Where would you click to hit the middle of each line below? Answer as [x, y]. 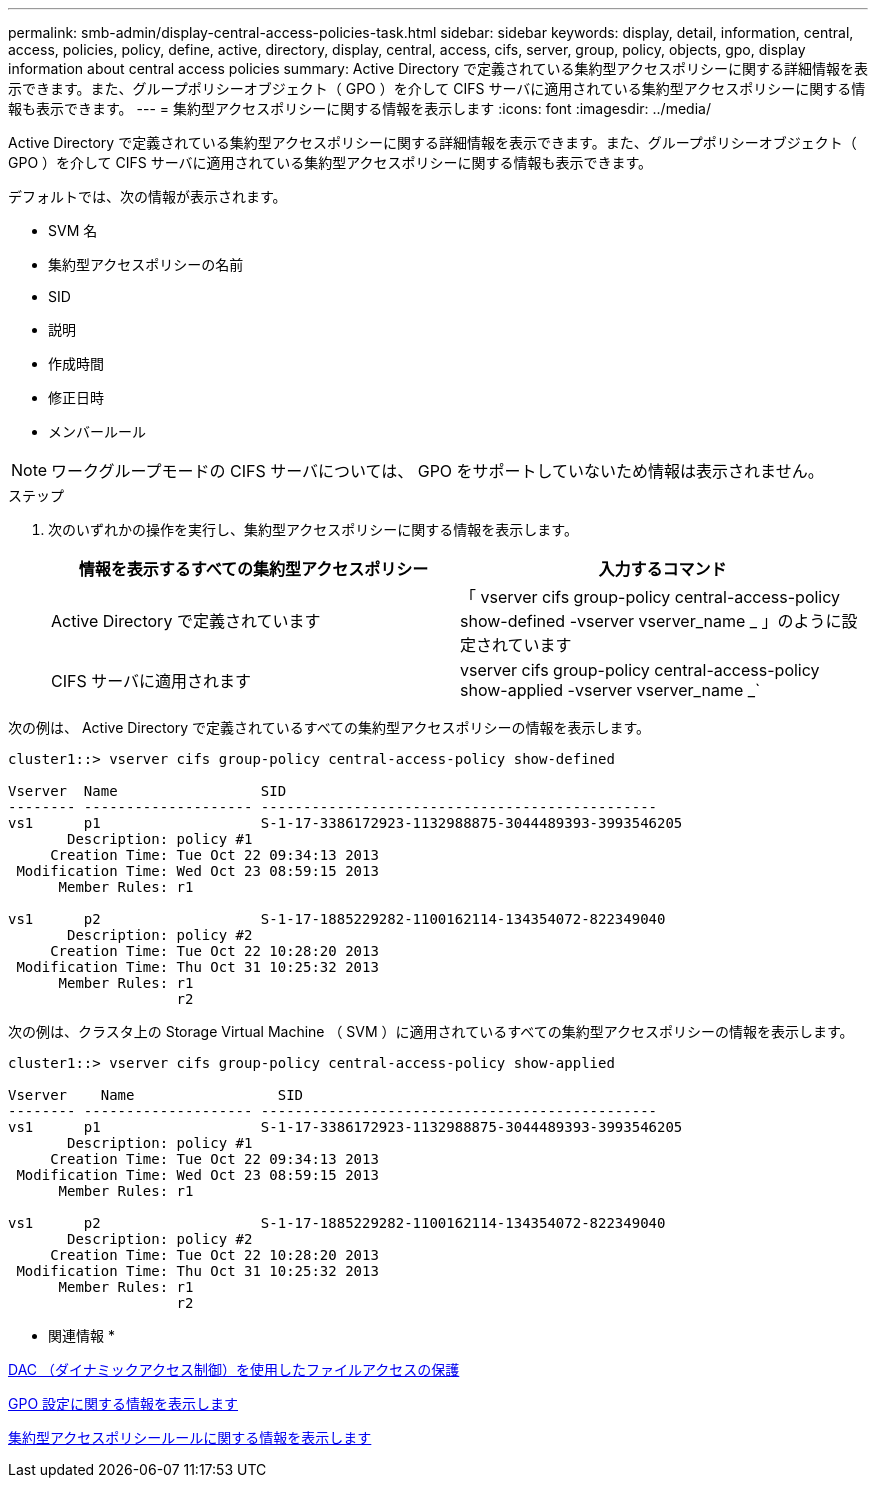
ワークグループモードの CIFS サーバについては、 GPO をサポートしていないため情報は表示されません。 [437, 471]
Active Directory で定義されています [186, 621]
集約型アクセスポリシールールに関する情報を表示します [190, 1437]
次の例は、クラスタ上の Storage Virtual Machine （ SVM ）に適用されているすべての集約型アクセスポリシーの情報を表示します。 [431, 1031]
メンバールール [97, 431]
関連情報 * [81, 1335]
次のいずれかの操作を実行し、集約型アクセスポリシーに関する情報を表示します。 [313, 529]
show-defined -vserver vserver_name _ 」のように [651, 621]
